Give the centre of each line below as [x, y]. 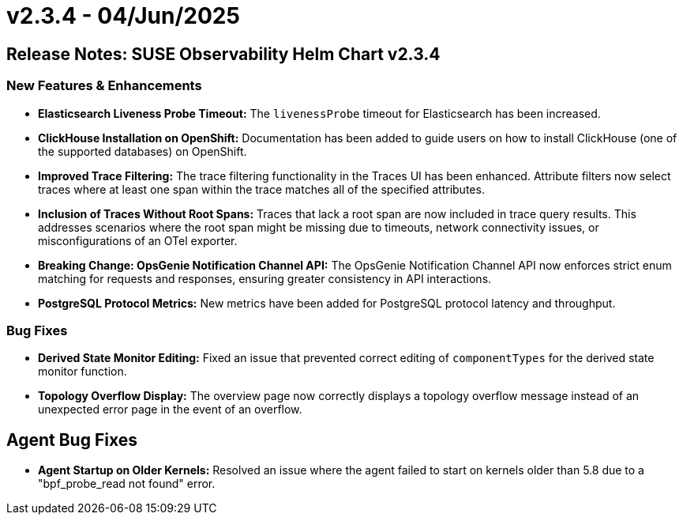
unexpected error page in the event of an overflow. [170, 410]
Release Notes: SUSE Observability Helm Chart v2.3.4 [223, 54]
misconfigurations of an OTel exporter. [138, 240]
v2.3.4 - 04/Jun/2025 [123, 16]
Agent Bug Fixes [72, 440]
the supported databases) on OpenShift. [143, 151]
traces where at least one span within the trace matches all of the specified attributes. [261, 189]
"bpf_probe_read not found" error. [127, 484]
